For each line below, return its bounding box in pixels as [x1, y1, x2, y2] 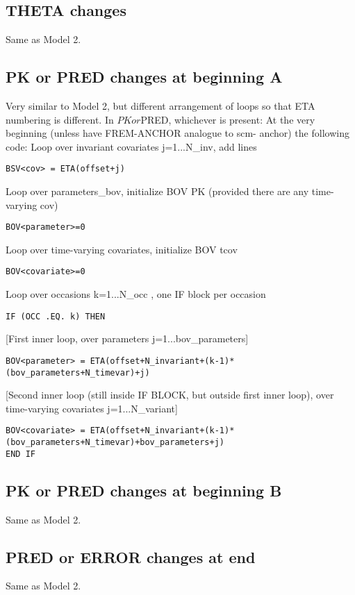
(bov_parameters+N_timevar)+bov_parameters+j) [6, 437, 224, 448]
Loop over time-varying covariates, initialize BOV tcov [6, 242, 238, 256]
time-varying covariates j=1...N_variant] [6, 401, 178, 415]
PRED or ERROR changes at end [6, 546, 256, 567]
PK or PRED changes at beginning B [6, 479, 282, 501]
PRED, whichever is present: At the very [140, 112, 315, 126]
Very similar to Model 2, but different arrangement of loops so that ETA [6, 99, 315, 112]
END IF [6, 449, 35, 459]
